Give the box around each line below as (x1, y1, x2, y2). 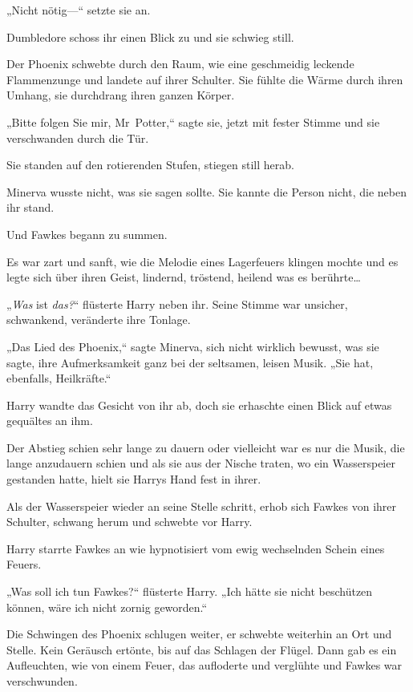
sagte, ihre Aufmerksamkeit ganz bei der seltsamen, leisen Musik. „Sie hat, (6, 354, 374, 370)
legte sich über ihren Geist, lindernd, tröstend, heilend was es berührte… (6, 269, 361, 285)
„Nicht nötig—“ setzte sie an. (6, 2, 151, 18)
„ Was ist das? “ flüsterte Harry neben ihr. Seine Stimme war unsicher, (6, 295, 348, 312)
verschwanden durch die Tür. (6, 129, 149, 146)
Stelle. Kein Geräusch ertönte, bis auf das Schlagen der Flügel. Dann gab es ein (6, 641, 397, 658)
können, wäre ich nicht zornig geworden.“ (6, 598, 208, 615)
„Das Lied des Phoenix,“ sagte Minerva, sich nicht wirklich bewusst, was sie (6, 338, 379, 354)
